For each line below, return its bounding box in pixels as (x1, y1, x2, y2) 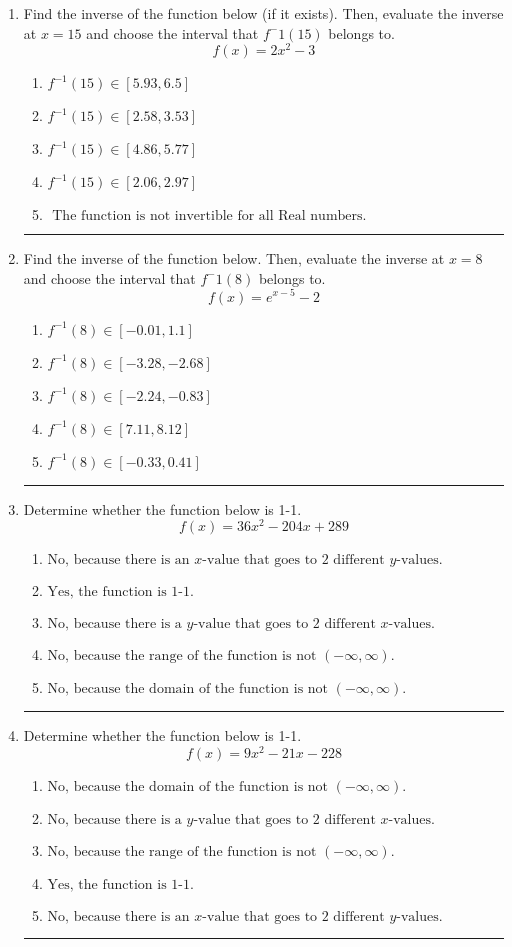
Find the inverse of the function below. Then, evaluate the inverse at (23, 248, 445, 269)
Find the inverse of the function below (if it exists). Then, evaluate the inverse (23, 3, 504, 23)
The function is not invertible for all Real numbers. (52, 209, 367, 224)
